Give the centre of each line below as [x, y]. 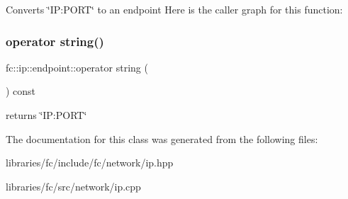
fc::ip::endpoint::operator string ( [77, 67]
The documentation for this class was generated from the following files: [162, 138]
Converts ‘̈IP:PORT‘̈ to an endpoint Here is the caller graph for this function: [174, 9]
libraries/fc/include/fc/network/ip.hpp [90, 163]
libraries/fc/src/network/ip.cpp [73, 186]
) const [21, 91]
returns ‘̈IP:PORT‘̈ [46, 115]
